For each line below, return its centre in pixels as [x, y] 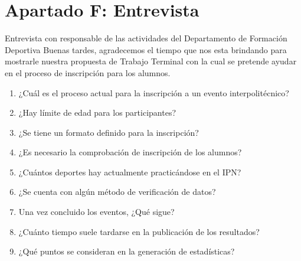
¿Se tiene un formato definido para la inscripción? [109, 132]
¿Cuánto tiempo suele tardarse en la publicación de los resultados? [139, 231]
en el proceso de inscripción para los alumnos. [88, 72]
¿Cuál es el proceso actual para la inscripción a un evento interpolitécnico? [154, 92]
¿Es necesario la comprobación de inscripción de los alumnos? [130, 152]
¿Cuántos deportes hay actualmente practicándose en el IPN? [130, 172]
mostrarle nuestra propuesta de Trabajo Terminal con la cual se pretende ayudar [151, 61]
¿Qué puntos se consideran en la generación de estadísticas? [127, 251]
